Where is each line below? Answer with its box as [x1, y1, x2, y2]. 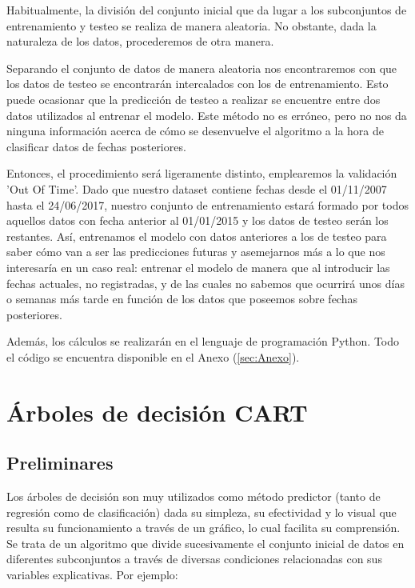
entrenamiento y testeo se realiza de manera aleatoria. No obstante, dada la [6, 17, 377, 34]
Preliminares [6, 450, 114, 475]
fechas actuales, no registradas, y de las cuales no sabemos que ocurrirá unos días [6, 274, 405, 291]
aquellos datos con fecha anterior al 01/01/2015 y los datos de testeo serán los [6, 212, 389, 229]
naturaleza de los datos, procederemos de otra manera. [6, 33, 274, 50]
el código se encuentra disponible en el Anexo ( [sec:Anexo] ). [6, 348, 300, 365]
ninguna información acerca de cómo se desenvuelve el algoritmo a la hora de [6, 122, 384, 139]
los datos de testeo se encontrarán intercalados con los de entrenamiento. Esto [6, 75, 389, 92]
